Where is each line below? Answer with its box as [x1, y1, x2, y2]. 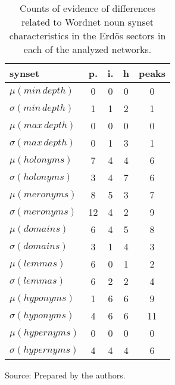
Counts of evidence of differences [19, 1, 156, 15]
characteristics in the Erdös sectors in [9, 29, 166, 42]
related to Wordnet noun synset [21, 15, 154, 29]
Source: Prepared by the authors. [5, 369, 126, 381]
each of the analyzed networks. [23, 42, 152, 56]
